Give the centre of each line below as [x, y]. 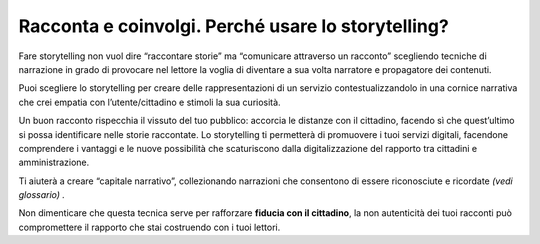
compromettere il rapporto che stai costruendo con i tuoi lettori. [149, 227]
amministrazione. [54, 162]
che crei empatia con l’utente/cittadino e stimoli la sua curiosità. [149, 102]
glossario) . [41, 195]
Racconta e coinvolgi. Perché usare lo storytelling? [233, 26]
